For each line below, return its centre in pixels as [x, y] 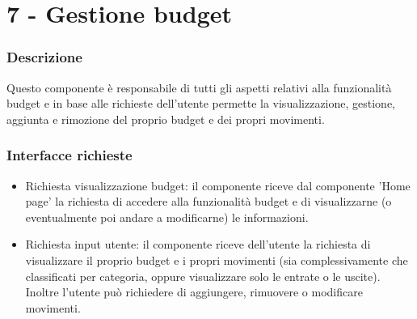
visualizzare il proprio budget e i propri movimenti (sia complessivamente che [217, 259]
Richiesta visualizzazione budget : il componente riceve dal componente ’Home [218, 185]
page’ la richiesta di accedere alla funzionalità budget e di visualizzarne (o [208, 201]
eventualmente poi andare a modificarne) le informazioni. [167, 217]
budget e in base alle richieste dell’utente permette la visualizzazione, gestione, [201, 103]
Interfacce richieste [69, 155]
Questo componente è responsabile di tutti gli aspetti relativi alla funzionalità [199, 87]
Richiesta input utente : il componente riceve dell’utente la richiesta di [198, 244]
